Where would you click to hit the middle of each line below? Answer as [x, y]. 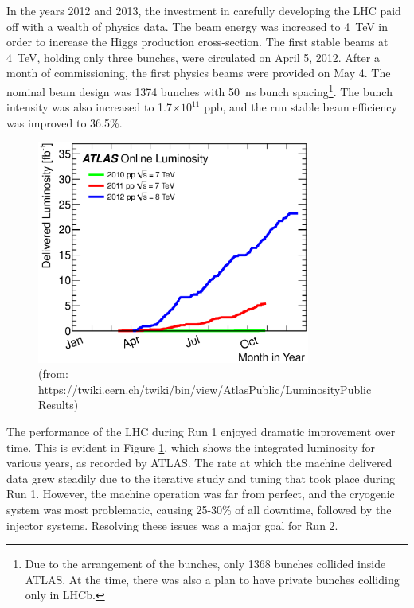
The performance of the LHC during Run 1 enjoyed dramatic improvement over [201, 432]
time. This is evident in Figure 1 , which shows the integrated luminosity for [191, 447]
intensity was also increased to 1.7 [89, 107]
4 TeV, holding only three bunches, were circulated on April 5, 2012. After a [193, 57]
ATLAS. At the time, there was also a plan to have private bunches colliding [212, 579]
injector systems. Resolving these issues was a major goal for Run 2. [172, 525]
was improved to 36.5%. [64, 122]
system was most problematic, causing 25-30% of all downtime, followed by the [199, 509]
